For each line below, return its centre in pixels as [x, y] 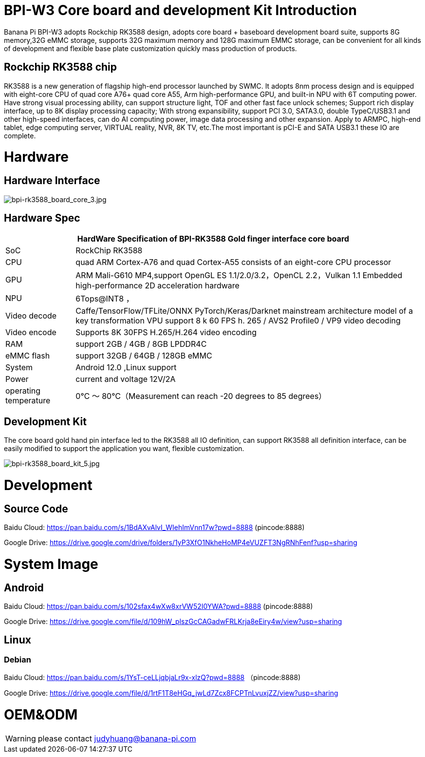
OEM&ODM [41, 715]
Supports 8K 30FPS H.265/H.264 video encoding [166, 332]
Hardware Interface [52, 181]
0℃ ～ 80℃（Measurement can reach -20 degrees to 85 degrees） [201, 396]
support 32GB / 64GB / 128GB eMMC [144, 356]
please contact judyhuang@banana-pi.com [117, 738]
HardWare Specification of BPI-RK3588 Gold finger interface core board [213, 239]
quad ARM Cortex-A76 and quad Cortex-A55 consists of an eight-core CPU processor [233, 262]
